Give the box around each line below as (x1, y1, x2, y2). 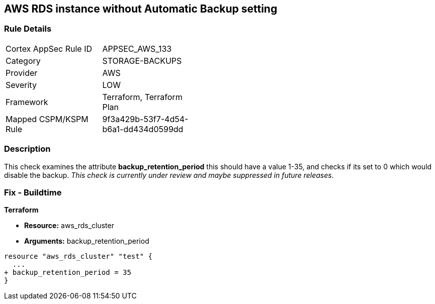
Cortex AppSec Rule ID (6, 43, 93, 54)
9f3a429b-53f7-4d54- (102, 114, 189, 124)
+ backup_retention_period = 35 (4, 268, 131, 277)
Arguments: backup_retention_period (24, 237, 149, 246)
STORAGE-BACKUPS (102, 55, 182, 66)
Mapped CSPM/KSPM (6, 114, 89, 124)
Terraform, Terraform (102, 91, 183, 102)
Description (4, 144, 51, 154)
